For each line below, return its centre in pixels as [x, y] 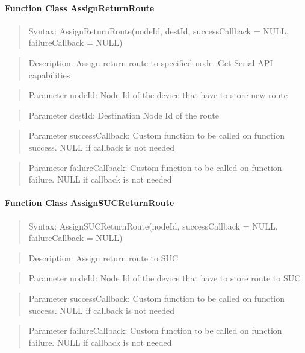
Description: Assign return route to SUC [103, 258]
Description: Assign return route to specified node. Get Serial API [151, 62]
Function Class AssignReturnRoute [80, 8]
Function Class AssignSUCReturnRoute [90, 203]
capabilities [49, 74]
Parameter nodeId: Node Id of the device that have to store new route [158, 95]
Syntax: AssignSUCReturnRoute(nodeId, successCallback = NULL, [153, 226]
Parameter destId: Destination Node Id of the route [124, 115]
